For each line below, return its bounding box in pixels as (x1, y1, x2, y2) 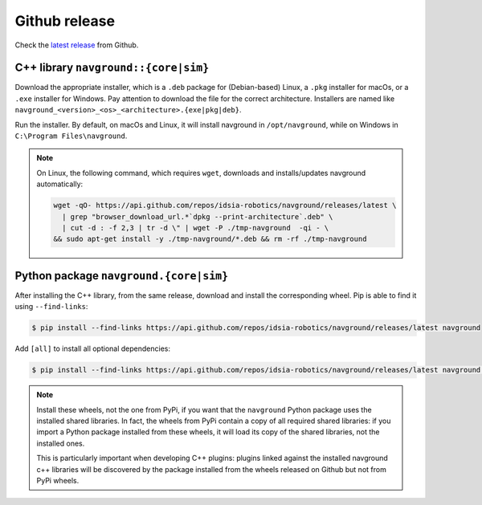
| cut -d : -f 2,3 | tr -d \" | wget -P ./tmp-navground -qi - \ (61, 223, 329, 232)
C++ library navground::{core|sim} (14, 61, 210, 75)
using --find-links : (14, 302, 88, 312)
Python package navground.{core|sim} (14, 269, 229, 283)
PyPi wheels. (36, 475, 80, 485)
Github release (14, 12, 116, 30)
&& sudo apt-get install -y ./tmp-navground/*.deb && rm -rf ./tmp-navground (53, 234, 367, 244)
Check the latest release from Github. (14, 40, 139, 50)
